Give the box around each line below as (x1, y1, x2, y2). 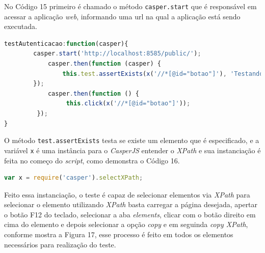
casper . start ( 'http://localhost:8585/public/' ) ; (33, 50, 201, 58)
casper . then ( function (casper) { (47, 60, 161, 68)
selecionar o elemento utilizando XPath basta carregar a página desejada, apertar (4, 199, 258, 210)
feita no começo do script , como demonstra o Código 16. (4, 155, 180, 165)
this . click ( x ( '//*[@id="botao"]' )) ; (66, 100, 191, 107)
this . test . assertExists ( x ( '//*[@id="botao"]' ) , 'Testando (62, 70, 263, 77)
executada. (4, 21, 37, 32)
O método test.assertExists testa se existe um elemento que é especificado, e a (4, 135, 259, 146)
